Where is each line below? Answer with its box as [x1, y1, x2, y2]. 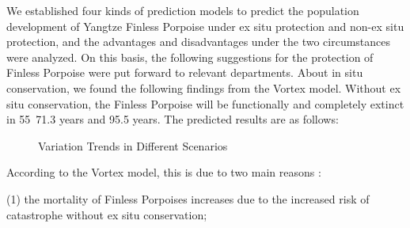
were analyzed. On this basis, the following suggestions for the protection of [6, 48, 374, 65]
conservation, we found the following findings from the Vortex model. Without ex [6, 79, 401, 96]
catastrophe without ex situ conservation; [6, 206, 207, 222]
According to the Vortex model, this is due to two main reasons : [6, 164, 321, 180]
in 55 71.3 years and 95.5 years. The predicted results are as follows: [6, 111, 339, 127]
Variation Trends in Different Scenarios [38, 137, 228, 154]
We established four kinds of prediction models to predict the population [6, 2, 359, 18]
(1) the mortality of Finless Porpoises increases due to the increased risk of [6, 190, 370, 207]
